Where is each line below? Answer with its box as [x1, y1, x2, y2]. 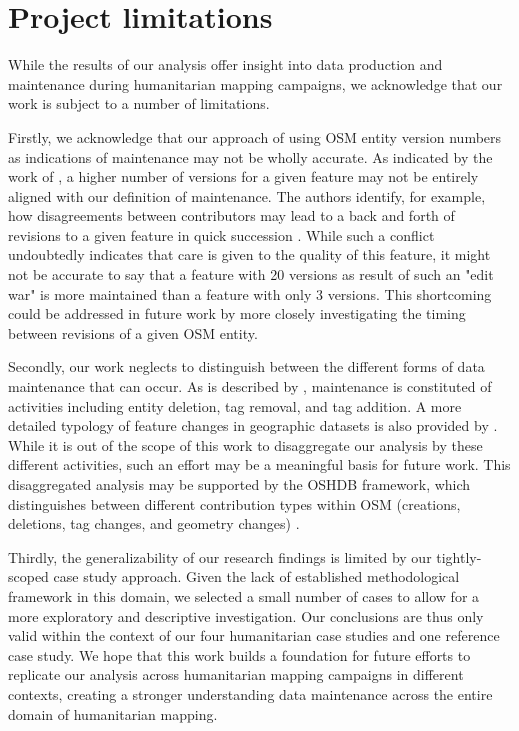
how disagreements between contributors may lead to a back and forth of [8, 205, 455, 226]
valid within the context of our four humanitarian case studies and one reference [8, 625, 500, 646]
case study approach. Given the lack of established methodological [53, 566, 460, 587]
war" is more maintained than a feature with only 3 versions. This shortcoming [8, 283, 492, 304]
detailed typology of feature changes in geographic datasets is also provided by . [8, 415, 498, 436]
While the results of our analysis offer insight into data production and [8, 54, 443, 75]
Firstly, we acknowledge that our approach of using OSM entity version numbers [8, 126, 502, 147]
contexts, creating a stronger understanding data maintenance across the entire [8, 683, 493, 704]
